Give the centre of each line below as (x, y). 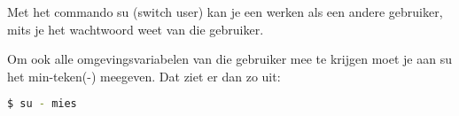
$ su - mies (42, 104)
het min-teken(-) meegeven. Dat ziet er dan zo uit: (144, 76)
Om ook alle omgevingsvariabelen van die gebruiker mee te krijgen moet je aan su (229, 59)
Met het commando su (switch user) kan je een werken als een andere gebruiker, (225, 12)
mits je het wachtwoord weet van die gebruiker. (136, 29)
